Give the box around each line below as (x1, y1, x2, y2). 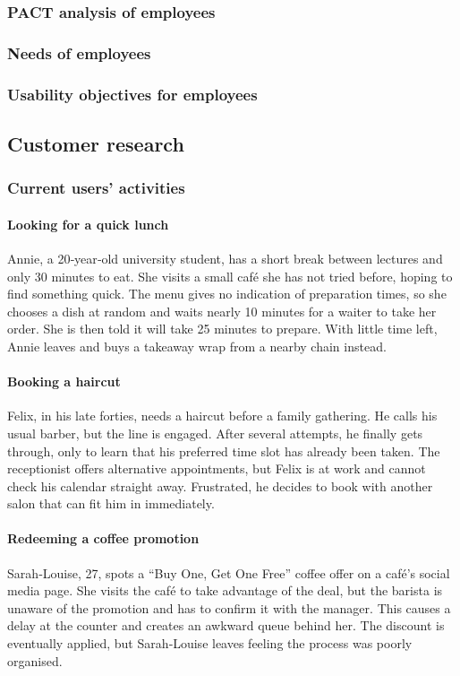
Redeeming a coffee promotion (7, 529, 200, 548)
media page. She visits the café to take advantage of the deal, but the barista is (7, 581, 443, 600)
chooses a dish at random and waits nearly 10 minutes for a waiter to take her (7, 301, 437, 320)
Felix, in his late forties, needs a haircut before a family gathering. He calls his (7, 406, 438, 425)
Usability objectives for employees (7, 82, 258, 105)
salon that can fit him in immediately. (7, 494, 215, 513)
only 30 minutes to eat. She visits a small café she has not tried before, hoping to (7, 266, 453, 285)
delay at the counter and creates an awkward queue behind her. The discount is (7, 616, 445, 635)
